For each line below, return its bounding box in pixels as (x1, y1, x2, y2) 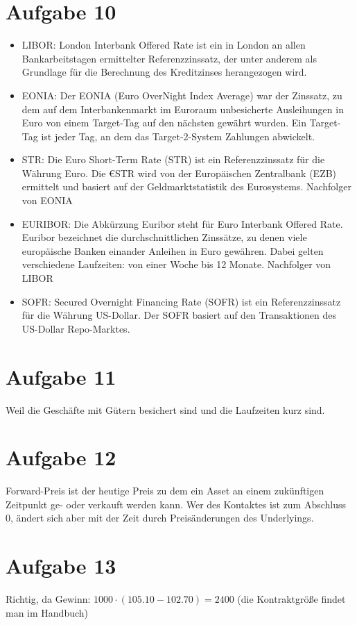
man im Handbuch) (6, 605, 89, 619)
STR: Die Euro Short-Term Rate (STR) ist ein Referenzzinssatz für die (21, 152, 325, 167)
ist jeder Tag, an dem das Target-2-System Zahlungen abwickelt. (41, 128, 315, 143)
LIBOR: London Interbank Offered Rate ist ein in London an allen (21, 37, 306, 52)
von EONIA (21, 193, 73, 208)
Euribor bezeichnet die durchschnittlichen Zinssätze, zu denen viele (21, 230, 307, 244)
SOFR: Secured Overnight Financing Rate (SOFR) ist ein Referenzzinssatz (21, 294, 341, 308)
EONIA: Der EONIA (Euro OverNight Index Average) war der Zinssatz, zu (21, 87, 342, 102)
